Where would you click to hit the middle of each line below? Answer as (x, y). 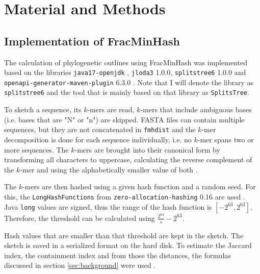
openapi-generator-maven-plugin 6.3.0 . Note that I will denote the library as (129, 82)
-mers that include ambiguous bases (196, 109)
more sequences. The (36, 149)
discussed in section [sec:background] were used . (80, 265)
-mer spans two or (226, 139)
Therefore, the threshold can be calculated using (80, 218)
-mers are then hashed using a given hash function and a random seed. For (139, 186)
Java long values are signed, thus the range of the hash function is (108, 206)
